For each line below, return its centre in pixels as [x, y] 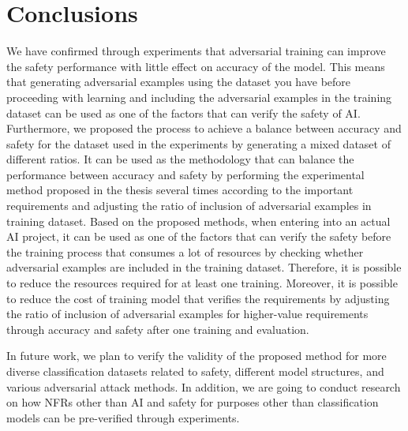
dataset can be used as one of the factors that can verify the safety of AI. [183, 112]
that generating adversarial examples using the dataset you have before [179, 82]
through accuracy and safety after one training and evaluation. [158, 329]
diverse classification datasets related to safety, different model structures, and [195, 371]
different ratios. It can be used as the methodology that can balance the [180, 159]
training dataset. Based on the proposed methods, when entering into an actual [198, 221]
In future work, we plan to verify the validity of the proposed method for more [197, 356]
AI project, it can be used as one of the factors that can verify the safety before [199, 236]
